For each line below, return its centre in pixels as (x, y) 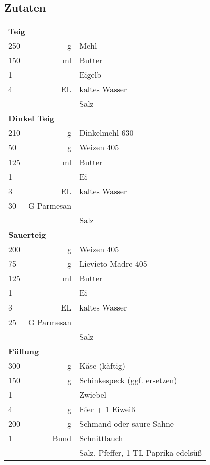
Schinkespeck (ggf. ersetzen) (128, 380)
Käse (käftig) (102, 366)
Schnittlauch (101, 438)
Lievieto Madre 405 (113, 264)
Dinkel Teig (31, 118)
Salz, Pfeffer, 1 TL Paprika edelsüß (141, 453)
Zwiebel (93, 395)
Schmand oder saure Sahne (127, 424)
